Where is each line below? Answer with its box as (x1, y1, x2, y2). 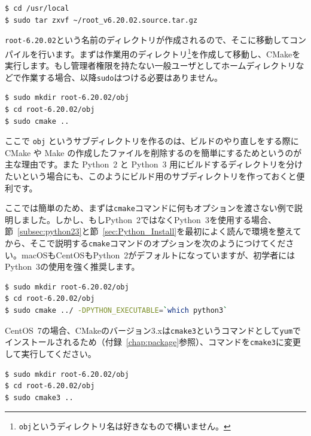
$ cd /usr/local (5, 4, 69, 13)
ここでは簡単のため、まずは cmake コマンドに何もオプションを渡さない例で (5, 202, 294, 214)
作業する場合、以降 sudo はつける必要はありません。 (21, 71, 222, 83)
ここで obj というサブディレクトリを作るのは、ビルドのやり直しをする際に (5, 135, 299, 147)
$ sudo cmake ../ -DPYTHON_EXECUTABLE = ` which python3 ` (5, 306, 228, 315)
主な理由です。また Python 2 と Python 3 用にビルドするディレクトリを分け (5, 158, 303, 170)
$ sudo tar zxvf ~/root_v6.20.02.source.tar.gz (5, 16, 198, 25)
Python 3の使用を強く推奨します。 (5, 260, 140, 273)
